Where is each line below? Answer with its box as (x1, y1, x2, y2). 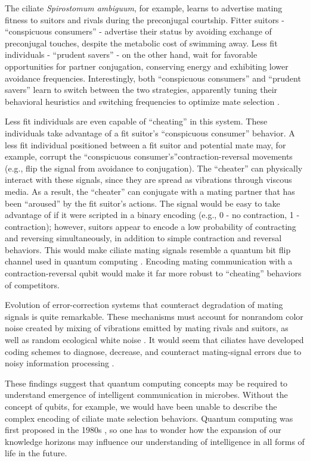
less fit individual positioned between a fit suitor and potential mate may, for (5, 138, 286, 151)
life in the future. (5, 447, 67, 459)
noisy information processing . (5, 357, 114, 369)
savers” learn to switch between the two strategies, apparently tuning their (5, 83, 278, 96)
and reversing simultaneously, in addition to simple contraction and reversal (5, 232, 282, 244)
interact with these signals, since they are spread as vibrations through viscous (5, 173, 292, 186)
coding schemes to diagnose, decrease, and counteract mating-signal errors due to (5, 345, 302, 357)
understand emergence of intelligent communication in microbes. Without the (5, 388, 288, 401)
